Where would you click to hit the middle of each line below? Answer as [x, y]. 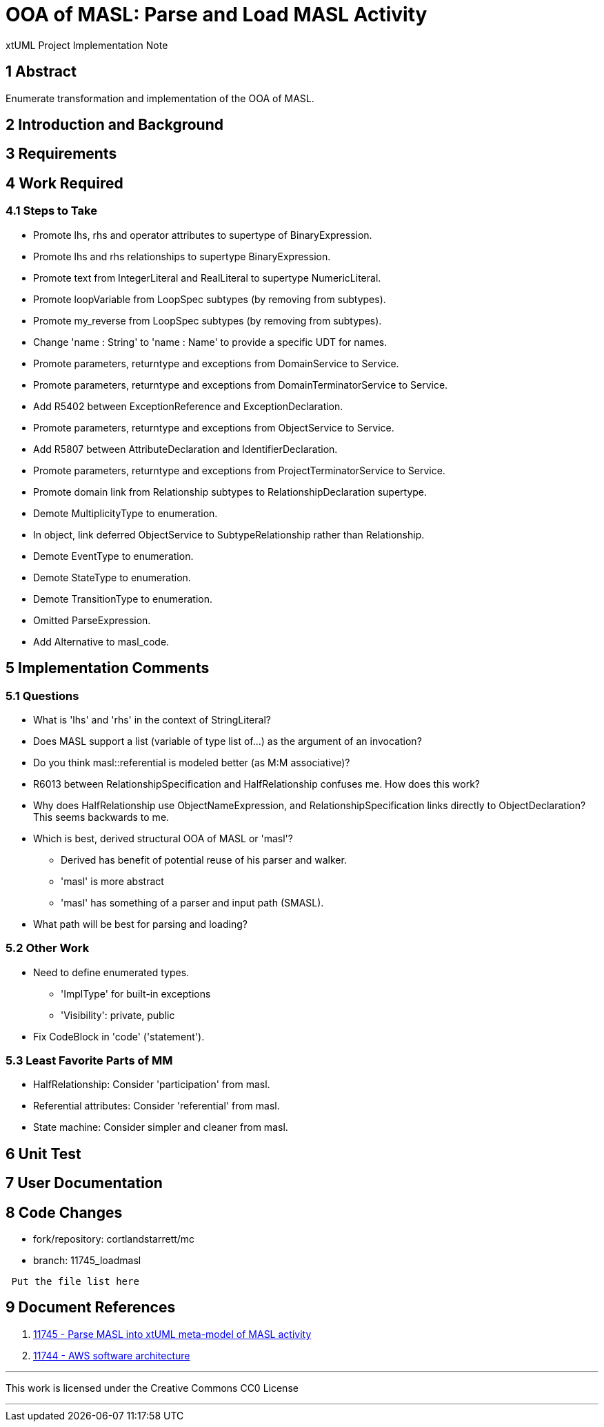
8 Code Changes [64, 1212]
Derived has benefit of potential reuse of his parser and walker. [204, 860]
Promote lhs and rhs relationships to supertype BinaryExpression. [182, 256]
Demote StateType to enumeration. [112, 577]
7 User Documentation [84, 1183]
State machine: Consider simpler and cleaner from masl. [161, 1127]
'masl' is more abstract [112, 881]
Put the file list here [75, 1282]
